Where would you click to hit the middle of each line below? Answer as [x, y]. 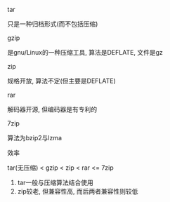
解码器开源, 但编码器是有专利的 [52, 109]
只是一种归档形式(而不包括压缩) [53, 24]
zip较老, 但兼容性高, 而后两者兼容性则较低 [78, 191]
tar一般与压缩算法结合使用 [55, 182]
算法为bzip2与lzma [34, 138]
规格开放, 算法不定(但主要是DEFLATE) [61, 81]
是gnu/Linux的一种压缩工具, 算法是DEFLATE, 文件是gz [85, 52]
